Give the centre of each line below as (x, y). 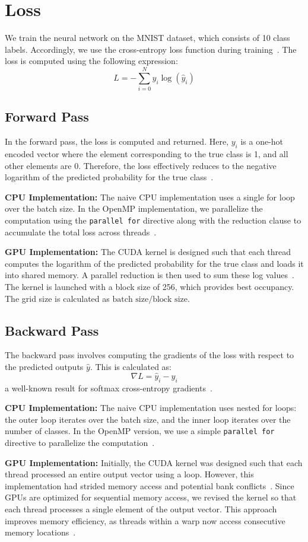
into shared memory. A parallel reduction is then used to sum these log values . (150, 275)
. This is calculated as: (131, 367)
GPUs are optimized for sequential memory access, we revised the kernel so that (151, 497)
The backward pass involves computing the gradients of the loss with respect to (150, 355)
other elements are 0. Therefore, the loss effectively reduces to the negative (141, 165)
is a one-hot (262, 141)
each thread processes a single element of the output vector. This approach (141, 509)
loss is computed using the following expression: (91, 61)
